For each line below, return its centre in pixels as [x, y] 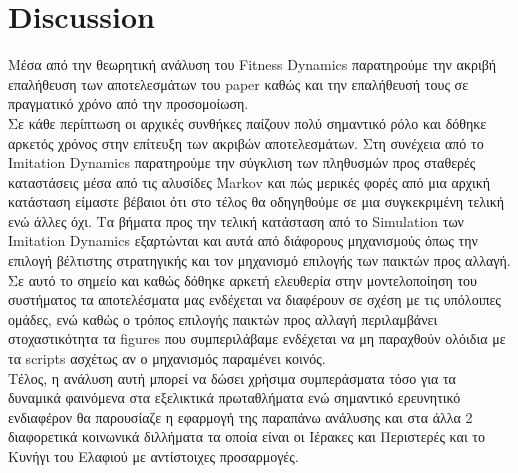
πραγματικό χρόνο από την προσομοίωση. [128, 103]
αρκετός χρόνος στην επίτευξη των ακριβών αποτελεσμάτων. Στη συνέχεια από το [246, 142]
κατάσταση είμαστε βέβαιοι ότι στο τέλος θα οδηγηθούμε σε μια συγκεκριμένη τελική [256, 201]
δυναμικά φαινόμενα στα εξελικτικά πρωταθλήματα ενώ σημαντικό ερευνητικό [234, 397]
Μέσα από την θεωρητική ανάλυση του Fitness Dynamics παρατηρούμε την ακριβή [252, 64]
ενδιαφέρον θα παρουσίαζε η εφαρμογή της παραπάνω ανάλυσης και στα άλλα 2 [240, 416]
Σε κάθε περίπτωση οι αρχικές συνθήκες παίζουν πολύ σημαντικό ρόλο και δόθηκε [247, 122]
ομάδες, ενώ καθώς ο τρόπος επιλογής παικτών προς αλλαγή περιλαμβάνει [223, 318]
